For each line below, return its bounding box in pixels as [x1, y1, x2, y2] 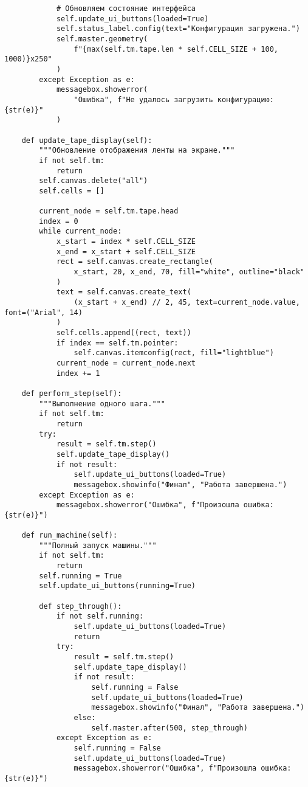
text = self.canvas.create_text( [56, 288, 191, 297]
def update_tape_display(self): [21, 136, 152, 145]
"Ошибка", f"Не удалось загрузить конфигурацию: [74, 95, 274, 104]
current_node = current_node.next [56, 358, 196, 367]
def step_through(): [39, 602, 122, 611]
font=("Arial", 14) [4, 308, 83, 317]
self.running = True [39, 571, 122, 580]
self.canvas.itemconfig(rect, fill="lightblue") [74, 348, 274, 358]
